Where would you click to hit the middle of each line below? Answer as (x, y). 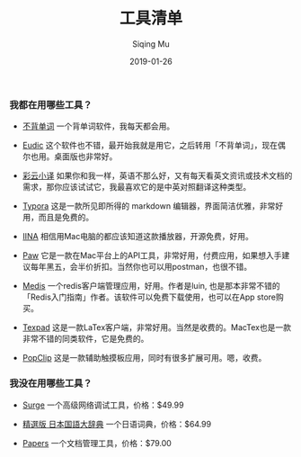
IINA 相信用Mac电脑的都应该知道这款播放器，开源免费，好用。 (137, 237)
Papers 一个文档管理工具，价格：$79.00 (97, 443)
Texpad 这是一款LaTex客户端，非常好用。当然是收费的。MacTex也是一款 (157, 327)
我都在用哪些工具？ (51, 104)
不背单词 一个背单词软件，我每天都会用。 (98, 126)
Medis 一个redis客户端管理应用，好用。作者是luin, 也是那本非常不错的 (151, 286)
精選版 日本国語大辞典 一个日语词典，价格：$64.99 (117, 424)
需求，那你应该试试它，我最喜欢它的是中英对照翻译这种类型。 (137, 187)
